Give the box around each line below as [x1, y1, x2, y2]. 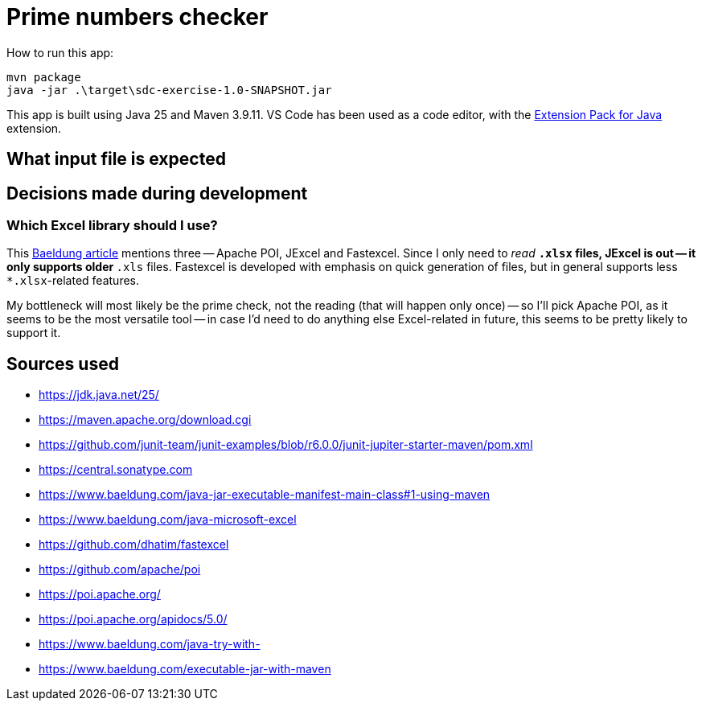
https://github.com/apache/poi [39, 562, 201, 577]
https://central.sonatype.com [39, 462, 193, 477]
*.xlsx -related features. [6, 273, 139, 288]
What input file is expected [6, 149, 226, 170]
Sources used [6, 353, 119, 374]
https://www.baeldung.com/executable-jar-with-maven [39, 662, 331, 676]
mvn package [6, 70, 81, 84]
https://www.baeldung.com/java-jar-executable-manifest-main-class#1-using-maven [39, 487, 491, 502]
